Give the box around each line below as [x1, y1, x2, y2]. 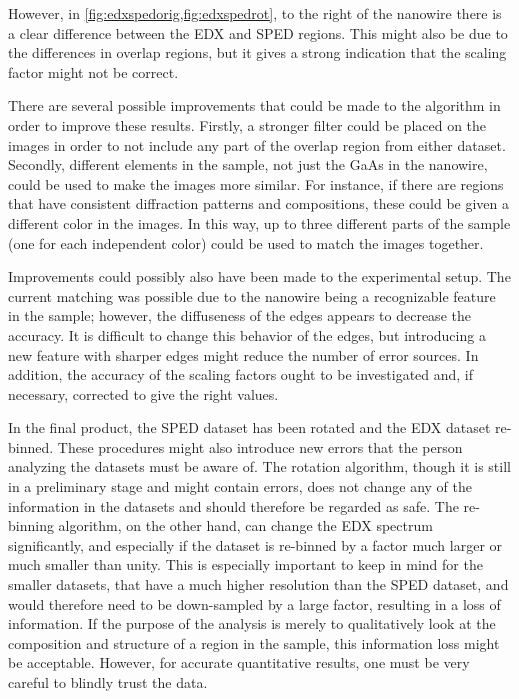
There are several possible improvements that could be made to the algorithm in [8, 95, 501, 116]
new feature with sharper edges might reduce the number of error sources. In [8, 344, 479, 365]
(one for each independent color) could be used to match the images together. [8, 232, 484, 253]
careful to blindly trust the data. [8, 672, 208, 692]
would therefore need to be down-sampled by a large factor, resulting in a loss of [8, 593, 501, 614]
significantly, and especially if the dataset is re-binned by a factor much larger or [8, 534, 503, 555]
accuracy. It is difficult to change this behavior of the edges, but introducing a [8, 324, 486, 345]
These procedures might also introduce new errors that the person [57, 436, 463, 457]
